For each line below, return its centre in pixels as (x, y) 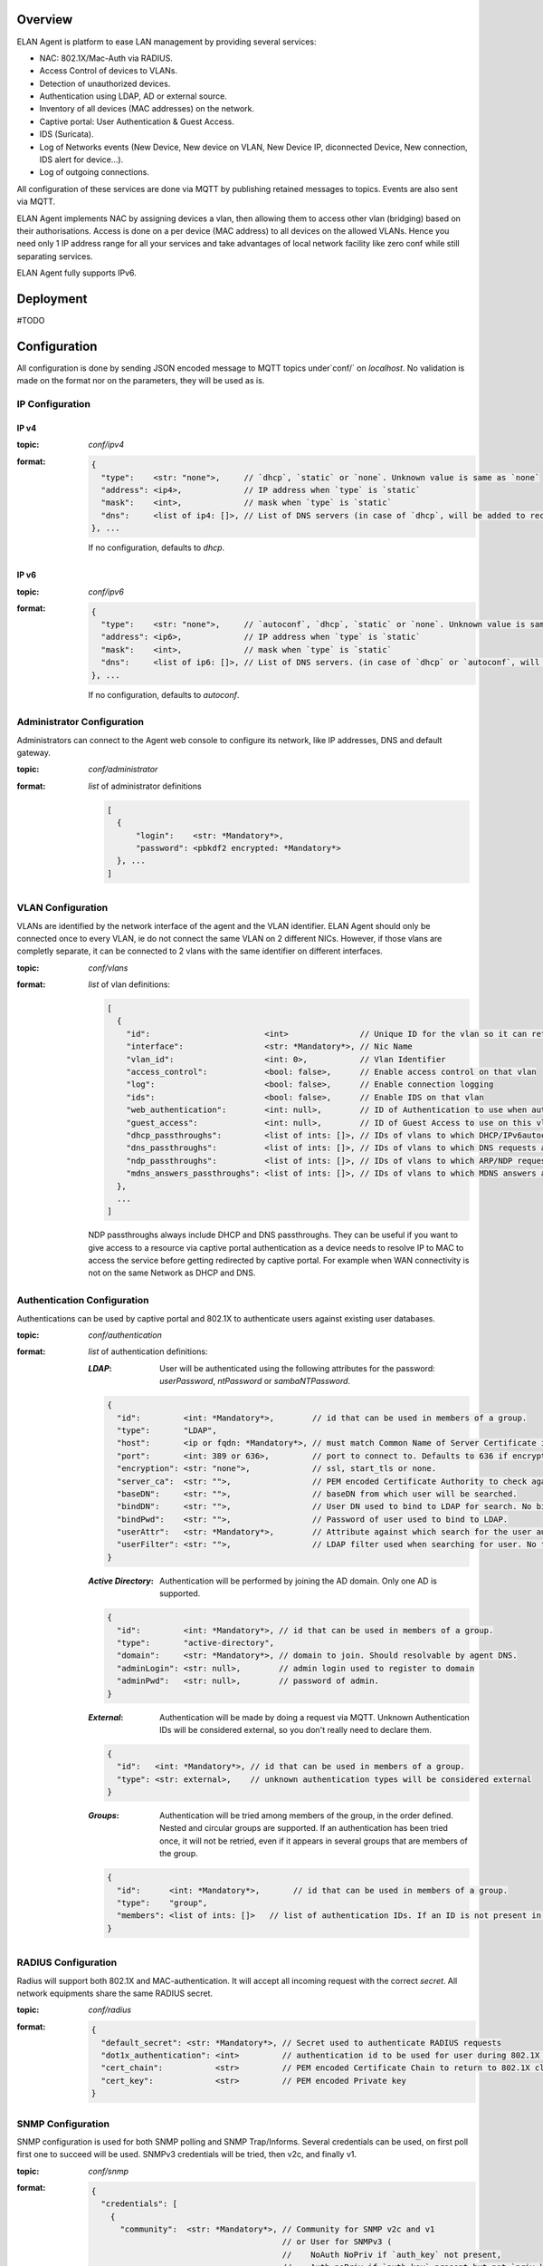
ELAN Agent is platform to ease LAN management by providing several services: (167, 42)
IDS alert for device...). (81, 160)
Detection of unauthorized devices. (105, 83)
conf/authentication (125, 1335)
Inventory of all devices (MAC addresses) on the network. (147, 109)
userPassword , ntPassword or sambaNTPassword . (255, 1381)
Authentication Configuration (83, 1301)
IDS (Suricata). (67, 134)
